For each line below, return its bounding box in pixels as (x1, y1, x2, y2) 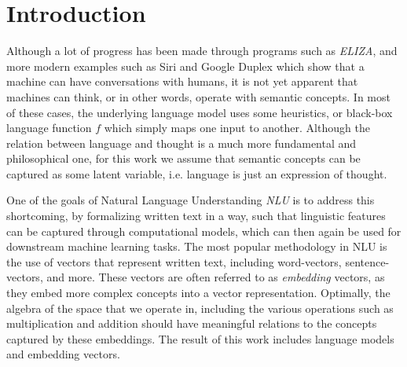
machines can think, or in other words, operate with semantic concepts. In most (6, 88, 390, 105)
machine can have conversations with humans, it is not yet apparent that (6, 73, 358, 90)
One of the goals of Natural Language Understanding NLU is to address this (6, 192, 375, 208)
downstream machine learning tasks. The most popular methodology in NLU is (6, 238, 387, 255)
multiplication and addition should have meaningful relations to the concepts (6, 315, 377, 332)
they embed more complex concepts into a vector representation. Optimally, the (6, 284, 390, 301)
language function (6, 119, 92, 136)
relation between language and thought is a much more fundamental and (6, 134, 357, 151)
